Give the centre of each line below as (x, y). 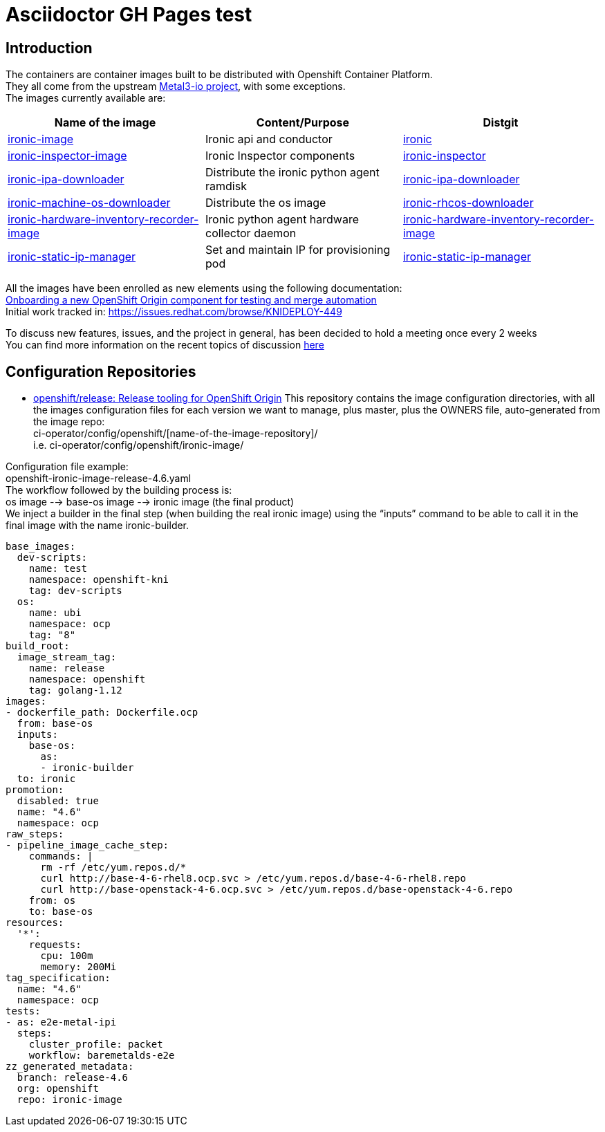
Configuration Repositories (101, 371)
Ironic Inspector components (280, 156)
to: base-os (61, 912)
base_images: (41, 547)
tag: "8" (52, 635)
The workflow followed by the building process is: (119, 490)
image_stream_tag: (67, 657)
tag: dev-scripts (75, 591)
